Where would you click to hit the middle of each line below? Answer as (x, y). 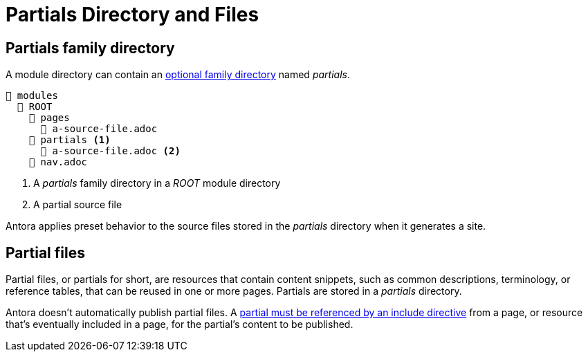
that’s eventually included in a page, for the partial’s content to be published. (180, 324)
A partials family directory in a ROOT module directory (157, 183)
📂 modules (32, 96)
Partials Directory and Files (132, 15)
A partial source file (78, 205)
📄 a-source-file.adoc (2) (110, 151)
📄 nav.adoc (58, 162)
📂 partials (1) (70, 140)
